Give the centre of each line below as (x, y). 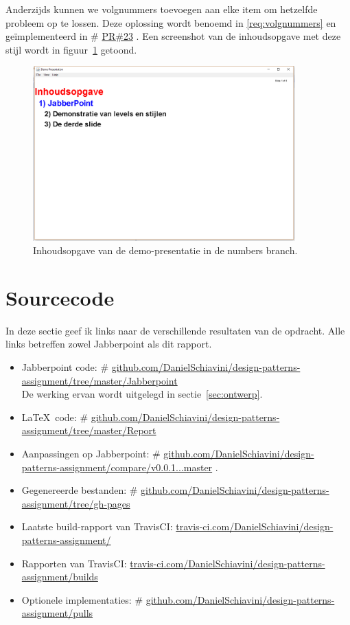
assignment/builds (60, 577)
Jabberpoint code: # (65, 367)
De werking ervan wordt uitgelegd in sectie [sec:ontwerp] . (142, 394)
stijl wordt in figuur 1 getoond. (71, 49)
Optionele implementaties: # (82, 599)
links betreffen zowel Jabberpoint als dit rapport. (109, 344)
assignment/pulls (57, 613)
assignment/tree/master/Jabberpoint (100, 380)
